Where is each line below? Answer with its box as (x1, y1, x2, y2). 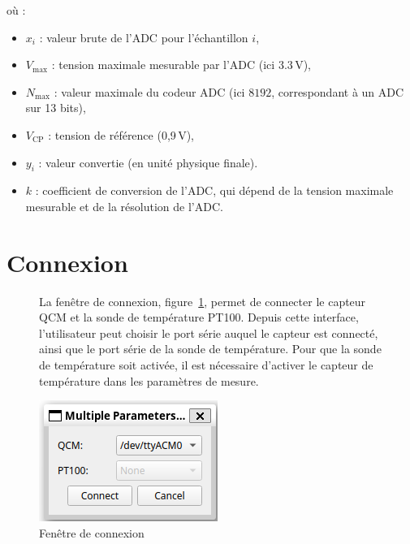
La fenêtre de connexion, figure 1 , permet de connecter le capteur (39, 292, 366, 309)
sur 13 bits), (25, 99, 86, 116)
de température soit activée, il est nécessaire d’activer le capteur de (39, 356, 373, 373)
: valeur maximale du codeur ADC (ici (54, 83, 245, 100)
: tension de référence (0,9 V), (48, 126, 194, 143)
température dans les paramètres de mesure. (39, 372, 259, 389)
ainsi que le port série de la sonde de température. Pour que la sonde (39, 340, 382, 357)
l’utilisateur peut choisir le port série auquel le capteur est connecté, (39, 324, 378, 341)
